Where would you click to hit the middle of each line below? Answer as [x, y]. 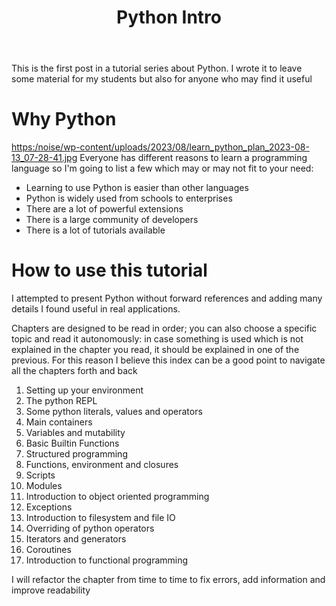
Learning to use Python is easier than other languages [137, 188]
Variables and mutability [75, 433]
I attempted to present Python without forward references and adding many [167, 298]
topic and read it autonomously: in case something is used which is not [157, 339]
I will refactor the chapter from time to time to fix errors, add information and [168, 580]
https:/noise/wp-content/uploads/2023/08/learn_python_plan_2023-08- [160, 147]
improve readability [51, 590]
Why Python [64, 119]
